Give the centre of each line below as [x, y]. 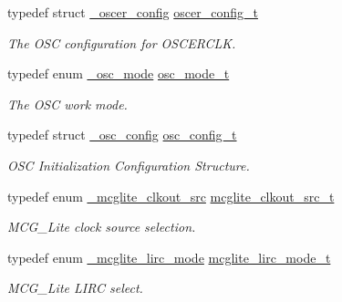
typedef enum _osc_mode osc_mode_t [119, 73]
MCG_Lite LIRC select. [75, 288]
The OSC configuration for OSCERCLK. [122, 42]
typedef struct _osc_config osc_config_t [122, 135]
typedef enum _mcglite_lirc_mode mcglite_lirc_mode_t [169, 257]
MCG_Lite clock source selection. [102, 227]
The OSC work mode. [67, 104]
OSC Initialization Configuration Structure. [129, 165]
